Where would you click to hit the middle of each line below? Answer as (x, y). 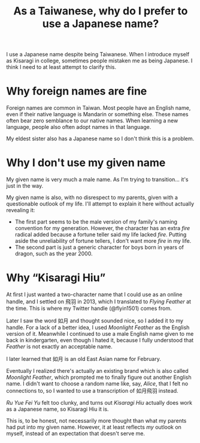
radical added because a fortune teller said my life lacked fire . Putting (101, 234)
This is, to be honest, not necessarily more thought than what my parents (96, 421)
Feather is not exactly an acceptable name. (59, 346)
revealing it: (21, 210)
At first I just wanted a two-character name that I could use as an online (94, 294)
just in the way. (25, 186)
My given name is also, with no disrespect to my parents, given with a (92, 198)
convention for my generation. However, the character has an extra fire (102, 228)
